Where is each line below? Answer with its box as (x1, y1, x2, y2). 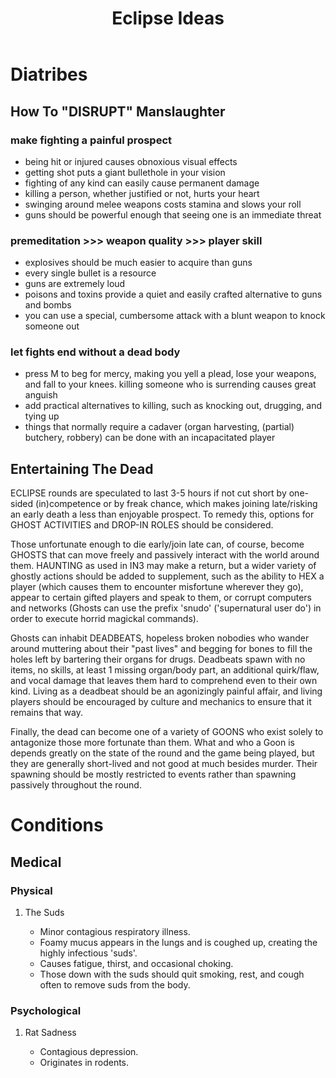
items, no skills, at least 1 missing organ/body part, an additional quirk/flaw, (10, 664, 320, 676)
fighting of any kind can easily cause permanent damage (24, 177, 260, 189)
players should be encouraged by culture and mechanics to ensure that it (10, 696, 312, 708)
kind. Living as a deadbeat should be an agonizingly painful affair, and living (10, 685, 323, 697)
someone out (24, 320, 80, 332)
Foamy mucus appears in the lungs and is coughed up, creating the (39, 937, 318, 949)
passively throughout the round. (10, 779, 142, 791)
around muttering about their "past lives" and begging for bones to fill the (10, 643, 313, 655)
